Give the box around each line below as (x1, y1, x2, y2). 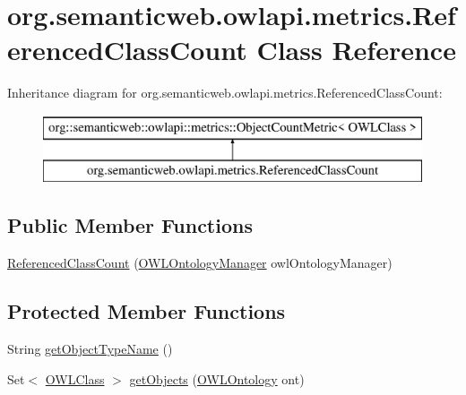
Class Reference (256, 31, 456, 68)
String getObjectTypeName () (7, 339, 173, 358)
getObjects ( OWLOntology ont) (129, 369, 305, 388)
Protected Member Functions (7, 297, 286, 325)
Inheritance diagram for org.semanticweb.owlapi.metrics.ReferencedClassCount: (7, 83, 443, 102)
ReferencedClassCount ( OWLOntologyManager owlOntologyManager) (7, 253, 393, 272)
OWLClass (45, 369, 105, 388)
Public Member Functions (7, 211, 253, 239)
